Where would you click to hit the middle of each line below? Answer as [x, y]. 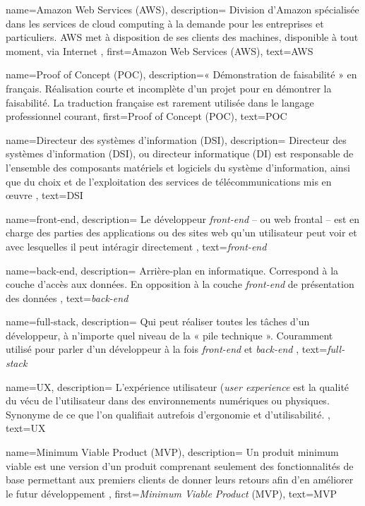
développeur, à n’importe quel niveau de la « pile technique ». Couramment [169, 335]
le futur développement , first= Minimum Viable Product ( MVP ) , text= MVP [171, 493]
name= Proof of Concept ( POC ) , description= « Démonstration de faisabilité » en [181, 74]
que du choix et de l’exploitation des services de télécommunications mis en [169, 181]
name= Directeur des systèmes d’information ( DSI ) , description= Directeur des [176, 139]
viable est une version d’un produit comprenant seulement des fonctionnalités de [180, 465]
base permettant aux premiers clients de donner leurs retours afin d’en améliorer [180, 480]
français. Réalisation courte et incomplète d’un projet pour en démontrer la [169, 88]
